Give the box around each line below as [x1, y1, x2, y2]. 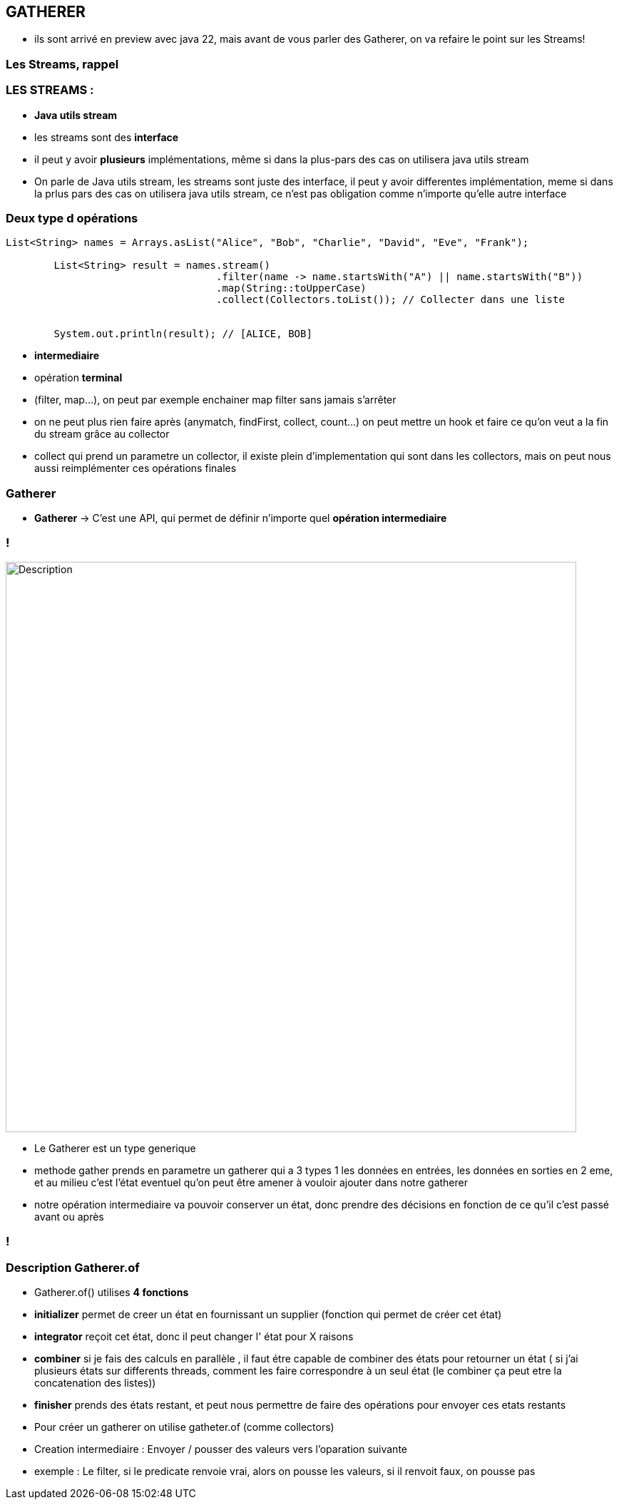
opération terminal [34, 371, 123, 384]
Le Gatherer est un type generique [34, 1141, 196, 1154]
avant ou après [34, 1210, 104, 1223]
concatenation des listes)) [34, 1376, 156, 1389]
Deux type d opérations [6, 210, 138, 225]
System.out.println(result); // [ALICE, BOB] [53, 328, 312, 340]
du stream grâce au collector [34, 428, 170, 441]
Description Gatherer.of [6, 1260, 140, 1275]
